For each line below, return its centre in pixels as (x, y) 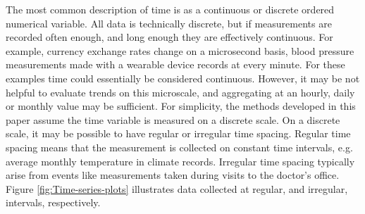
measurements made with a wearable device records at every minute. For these (175, 64)
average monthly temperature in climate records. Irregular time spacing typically (180, 161)
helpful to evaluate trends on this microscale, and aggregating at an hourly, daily (180, 92)
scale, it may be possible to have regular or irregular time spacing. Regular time (178, 133)
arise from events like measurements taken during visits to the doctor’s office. (173, 175)
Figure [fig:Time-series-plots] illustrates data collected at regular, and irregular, (177, 188)
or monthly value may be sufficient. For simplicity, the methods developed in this (181, 106)
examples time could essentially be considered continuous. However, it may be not (183, 78)
